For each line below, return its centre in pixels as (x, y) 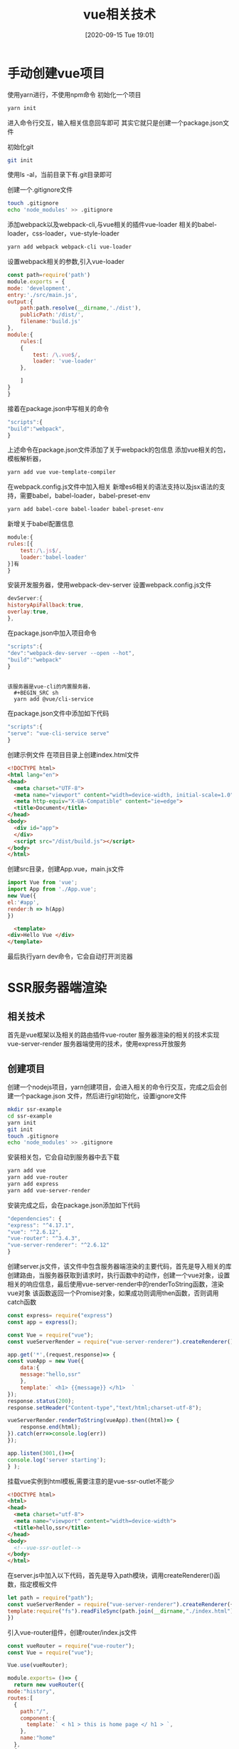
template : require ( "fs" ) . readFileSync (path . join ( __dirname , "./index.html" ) (121, 1611)
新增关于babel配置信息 (41, 524)
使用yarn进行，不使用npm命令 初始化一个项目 (74, 94)
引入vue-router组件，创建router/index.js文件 (72, 1632)
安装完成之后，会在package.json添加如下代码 (74, 1205)
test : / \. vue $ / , (57, 355)
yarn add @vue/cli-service (54, 699)
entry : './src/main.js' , (43, 295)
